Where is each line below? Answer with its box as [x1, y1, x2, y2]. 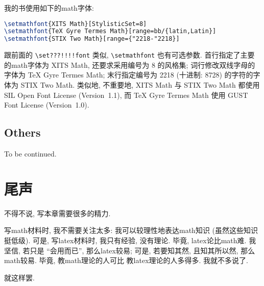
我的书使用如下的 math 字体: [4, 3, 94, 13]
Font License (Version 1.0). [4, 99, 89, 110]
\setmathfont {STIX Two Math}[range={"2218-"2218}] [4, 35, 180, 43]
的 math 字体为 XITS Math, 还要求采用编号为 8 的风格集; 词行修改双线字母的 [4, 59, 255, 70]
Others [4, 124, 41, 140]
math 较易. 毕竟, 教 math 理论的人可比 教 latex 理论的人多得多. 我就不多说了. [4, 255, 248, 266]
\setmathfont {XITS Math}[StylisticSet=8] [4, 20, 147, 28]
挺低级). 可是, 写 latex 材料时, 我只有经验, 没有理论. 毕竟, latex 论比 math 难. [4, 235, 247, 245]
